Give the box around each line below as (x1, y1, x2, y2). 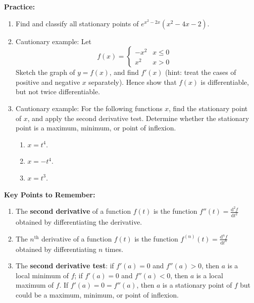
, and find (109, 67, 139, 77)
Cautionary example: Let (15, 36, 92, 46)
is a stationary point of (162, 280, 232, 290)
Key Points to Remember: (4, 189, 96, 199)
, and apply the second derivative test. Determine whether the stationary (27, 113, 249, 123)
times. (105, 243, 123, 254)
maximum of (15, 280, 54, 290)
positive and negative (15, 76, 80, 87)
